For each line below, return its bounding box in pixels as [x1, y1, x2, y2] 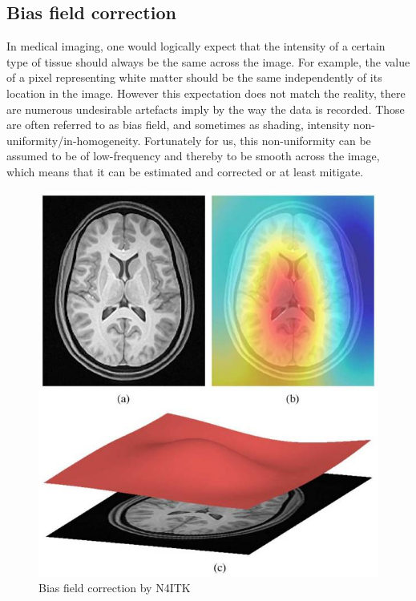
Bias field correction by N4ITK [38, 579, 191, 596]
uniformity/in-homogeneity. [6, 131, 141, 148]
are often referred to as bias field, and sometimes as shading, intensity [6, 116, 350, 133]
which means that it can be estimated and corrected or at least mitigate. [6, 163, 364, 179]
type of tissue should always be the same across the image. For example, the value [6, 53, 410, 70]
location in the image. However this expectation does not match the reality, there [6, 84, 406, 101]
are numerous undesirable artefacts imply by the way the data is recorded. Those [6, 100, 405, 117]
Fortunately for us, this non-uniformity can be [143, 131, 371, 148]
